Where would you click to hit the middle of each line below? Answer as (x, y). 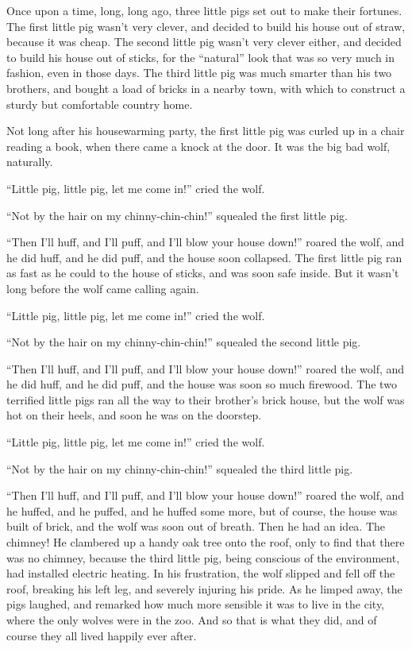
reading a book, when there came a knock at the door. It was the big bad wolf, (198, 146)
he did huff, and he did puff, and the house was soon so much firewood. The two (202, 384)
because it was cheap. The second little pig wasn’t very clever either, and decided (204, 42)
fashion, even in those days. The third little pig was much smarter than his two (199, 73)
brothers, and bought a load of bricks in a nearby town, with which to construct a (206, 88)
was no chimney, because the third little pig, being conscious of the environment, (203, 557)
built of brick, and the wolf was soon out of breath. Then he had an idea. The (196, 526)
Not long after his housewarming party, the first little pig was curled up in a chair (206, 131)
